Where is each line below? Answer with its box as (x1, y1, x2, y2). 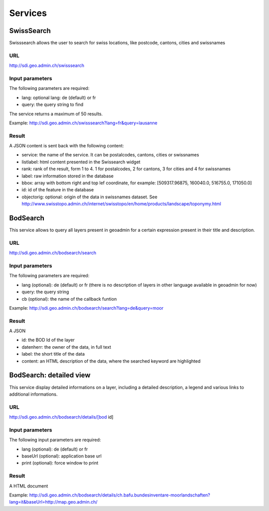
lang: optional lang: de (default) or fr (21, 94, 96, 100)
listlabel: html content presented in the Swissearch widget (21, 159, 140, 165)
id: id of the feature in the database (21, 187, 94, 193)
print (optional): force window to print (21, 460, 99, 466)
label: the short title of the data (21, 351, 85, 357)
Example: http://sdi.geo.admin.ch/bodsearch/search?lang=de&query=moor (9, 305, 164, 311)
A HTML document (9, 483, 48, 489)
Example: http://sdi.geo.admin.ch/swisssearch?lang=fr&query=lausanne (9, 120, 158, 126)
